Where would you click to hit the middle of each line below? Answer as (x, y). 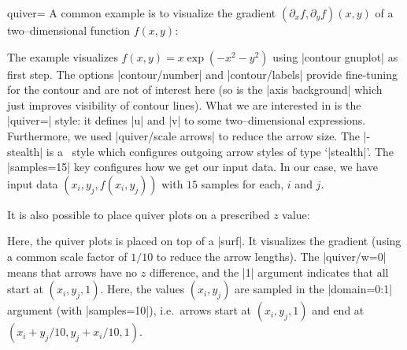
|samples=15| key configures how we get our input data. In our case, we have (192, 167)
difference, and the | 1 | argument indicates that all (269, 272)
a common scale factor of (67, 256)
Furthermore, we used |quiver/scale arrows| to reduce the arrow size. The (184, 135)
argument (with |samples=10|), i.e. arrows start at (129, 310)
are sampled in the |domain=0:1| (314, 289)
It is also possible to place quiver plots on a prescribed (139, 214)
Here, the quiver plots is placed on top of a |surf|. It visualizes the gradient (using (204, 241)
